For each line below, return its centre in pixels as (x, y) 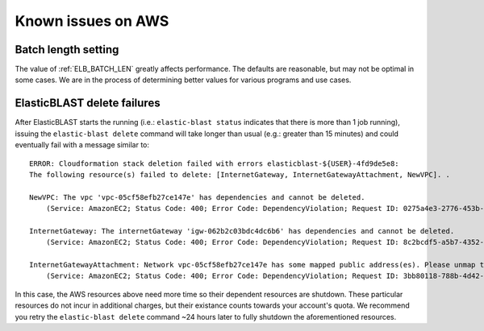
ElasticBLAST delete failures (88, 103)
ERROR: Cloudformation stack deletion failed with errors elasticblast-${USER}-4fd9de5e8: (214, 163)
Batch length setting (67, 50)
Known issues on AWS (92, 21)
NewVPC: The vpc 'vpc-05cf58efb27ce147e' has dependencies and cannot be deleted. (197, 197)
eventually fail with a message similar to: (82, 145)
